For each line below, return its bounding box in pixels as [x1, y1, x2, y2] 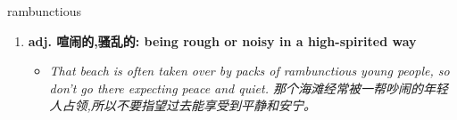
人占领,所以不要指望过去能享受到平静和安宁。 [49, 96, 316, 115]
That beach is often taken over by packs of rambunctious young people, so [49, 61, 450, 80]
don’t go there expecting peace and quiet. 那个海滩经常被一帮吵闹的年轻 [49, 78, 448, 97]
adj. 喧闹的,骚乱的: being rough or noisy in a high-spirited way [28, 31, 417, 50]
